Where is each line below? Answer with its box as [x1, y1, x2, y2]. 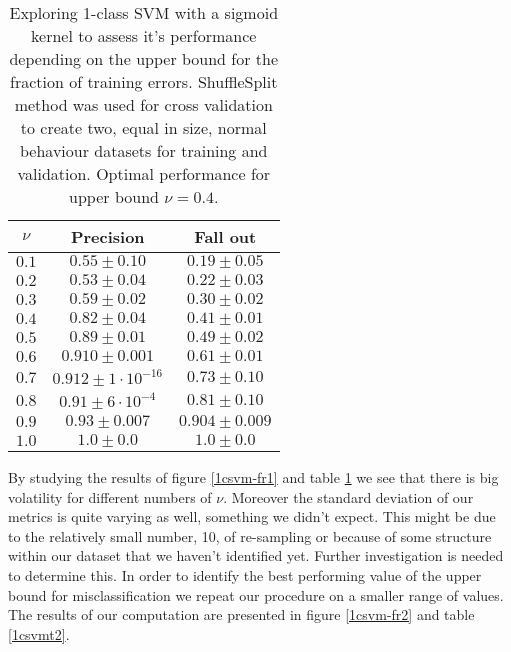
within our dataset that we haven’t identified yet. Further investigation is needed [8, 545, 504, 566]
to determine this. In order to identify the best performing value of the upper [8, 564, 482, 585]
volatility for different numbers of [8, 486, 212, 507]
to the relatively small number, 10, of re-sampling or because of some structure [8, 525, 492, 546]
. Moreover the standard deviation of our [223, 486, 474, 507]
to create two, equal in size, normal [20, 116, 267, 139]
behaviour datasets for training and [20, 139, 268, 162]
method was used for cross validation [14, 93, 273, 116]
